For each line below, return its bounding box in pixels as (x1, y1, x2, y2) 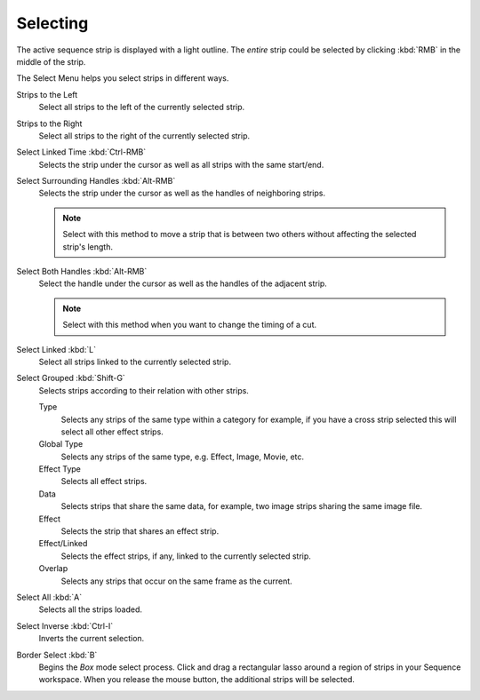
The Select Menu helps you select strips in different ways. (16, 73, 229, 84)
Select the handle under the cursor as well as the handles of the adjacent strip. (38, 278, 328, 289)
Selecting (16, 13, 89, 33)
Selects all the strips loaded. (38, 604, 142, 615)
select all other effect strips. (60, 426, 164, 437)
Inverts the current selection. (38, 633, 145, 644)
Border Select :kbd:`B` (16, 649, 98, 660)
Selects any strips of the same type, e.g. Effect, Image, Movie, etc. (60, 451, 305, 462)
